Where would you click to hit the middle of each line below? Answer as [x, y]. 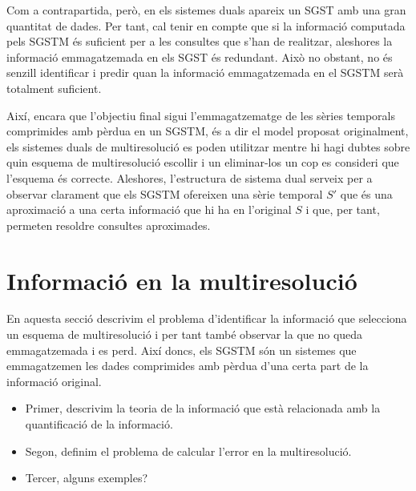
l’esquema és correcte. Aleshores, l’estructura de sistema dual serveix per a [190, 177]
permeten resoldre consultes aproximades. [109, 225]
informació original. [54, 381]
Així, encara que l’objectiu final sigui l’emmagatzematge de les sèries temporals [201, 115]
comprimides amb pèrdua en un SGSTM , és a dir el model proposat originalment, [208, 131]
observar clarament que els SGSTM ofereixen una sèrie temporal [165, 193]
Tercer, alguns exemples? [87, 478]
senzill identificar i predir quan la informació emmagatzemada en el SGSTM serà [205, 72]
